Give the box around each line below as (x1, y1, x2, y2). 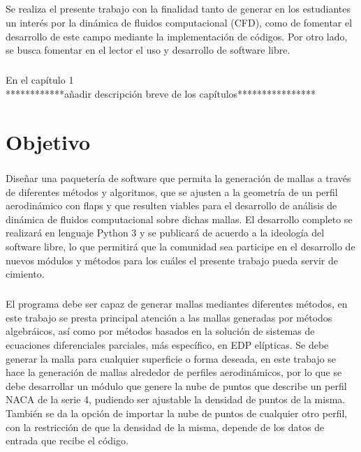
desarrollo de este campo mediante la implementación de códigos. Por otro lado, (6, 29, 348, 43)
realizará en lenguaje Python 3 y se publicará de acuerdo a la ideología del (6, 225, 325, 240)
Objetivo (6, 127, 91, 156)
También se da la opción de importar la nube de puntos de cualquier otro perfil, (6, 405, 348, 420)
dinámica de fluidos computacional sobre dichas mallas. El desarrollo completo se (6, 211, 353, 226)
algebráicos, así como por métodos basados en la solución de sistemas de (6, 324, 315, 338)
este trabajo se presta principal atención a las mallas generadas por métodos (6, 310, 332, 324)
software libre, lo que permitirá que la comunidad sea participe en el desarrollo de (6, 239, 355, 254)
